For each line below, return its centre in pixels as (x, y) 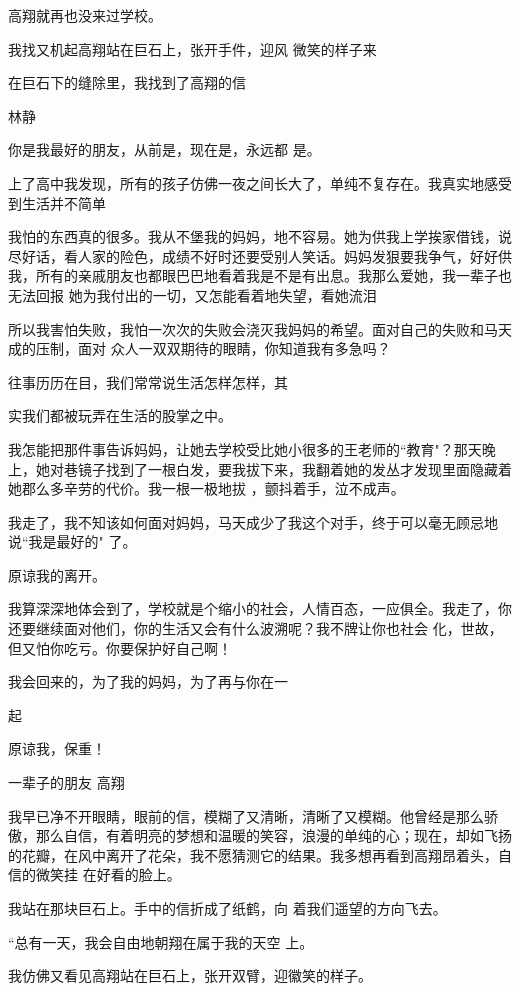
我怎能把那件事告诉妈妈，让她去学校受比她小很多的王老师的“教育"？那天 (245, 448)
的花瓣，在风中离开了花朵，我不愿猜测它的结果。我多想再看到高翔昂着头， (253, 854)
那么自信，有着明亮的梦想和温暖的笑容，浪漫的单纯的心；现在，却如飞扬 (273, 835)
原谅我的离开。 (57, 574)
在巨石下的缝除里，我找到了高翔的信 (127, 82)
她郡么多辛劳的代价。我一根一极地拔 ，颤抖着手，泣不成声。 (206, 488)
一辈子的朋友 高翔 (66, 782)
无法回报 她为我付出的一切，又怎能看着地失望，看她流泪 (192, 294)
